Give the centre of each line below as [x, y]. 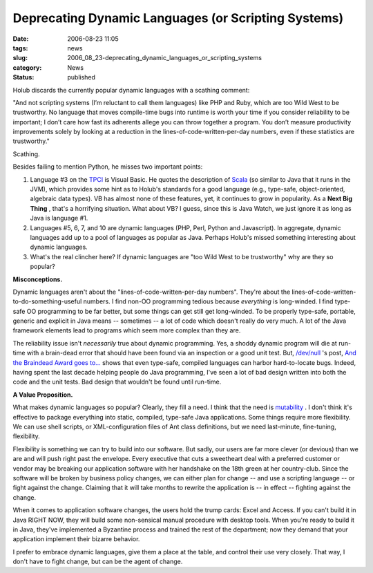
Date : [21, 39]
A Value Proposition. [43, 395]
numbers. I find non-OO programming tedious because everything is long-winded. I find [208, 301]
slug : [20, 58]
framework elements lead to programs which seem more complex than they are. [127, 330]
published [82, 77]
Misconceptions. [38, 279]
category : [27, 67]
